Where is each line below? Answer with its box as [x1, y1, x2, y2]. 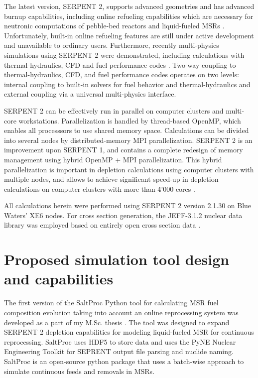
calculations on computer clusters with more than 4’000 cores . [4, 183, 195, 194]
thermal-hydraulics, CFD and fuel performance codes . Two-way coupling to [4, 59, 236, 70]
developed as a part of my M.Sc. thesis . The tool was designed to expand [4, 317, 230, 327]
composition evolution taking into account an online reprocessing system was [4, 307, 239, 317]
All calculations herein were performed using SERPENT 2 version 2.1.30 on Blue [4, 200, 252, 211]
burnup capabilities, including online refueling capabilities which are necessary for [4, 10, 254, 21]
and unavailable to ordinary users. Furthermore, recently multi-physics [4, 40, 219, 50]
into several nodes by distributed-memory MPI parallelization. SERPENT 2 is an [4, 134, 253, 145]
